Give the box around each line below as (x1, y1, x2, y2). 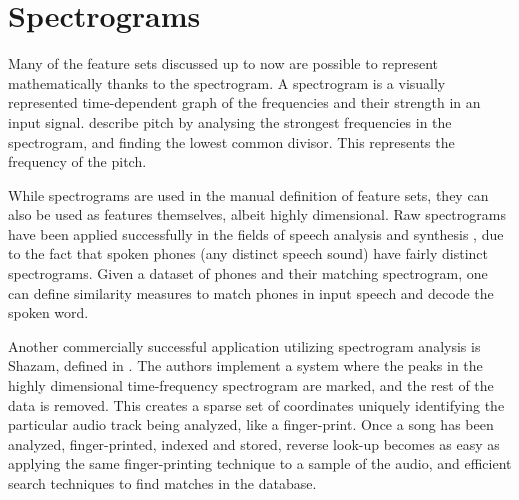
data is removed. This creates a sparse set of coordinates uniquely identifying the (8, 394, 505, 415)
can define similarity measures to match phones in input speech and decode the (8, 282, 494, 303)
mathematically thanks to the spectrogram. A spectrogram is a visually (8, 72, 446, 93)
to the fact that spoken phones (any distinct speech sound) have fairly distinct (8, 243, 489, 264)
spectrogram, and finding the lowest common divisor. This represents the (8, 131, 455, 152)
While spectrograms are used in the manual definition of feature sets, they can (8, 184, 489, 205)
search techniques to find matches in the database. (8, 473, 317, 493)
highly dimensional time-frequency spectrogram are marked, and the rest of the (8, 375, 494, 396)
